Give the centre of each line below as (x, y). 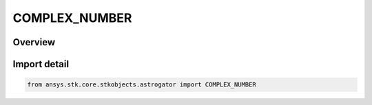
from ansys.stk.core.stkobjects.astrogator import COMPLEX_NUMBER (142, 85)
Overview (34, 42)
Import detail (41, 64)
